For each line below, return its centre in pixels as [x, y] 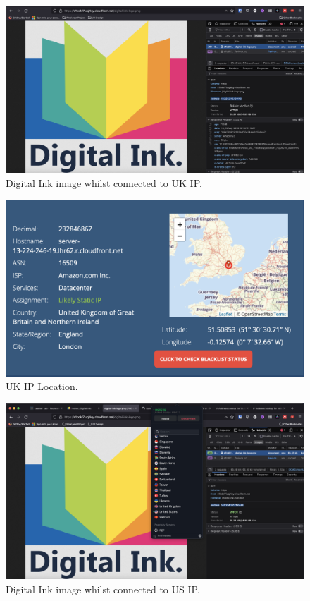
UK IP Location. [42, 386]
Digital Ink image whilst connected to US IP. [103, 589]
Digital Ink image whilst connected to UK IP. [104, 182]
